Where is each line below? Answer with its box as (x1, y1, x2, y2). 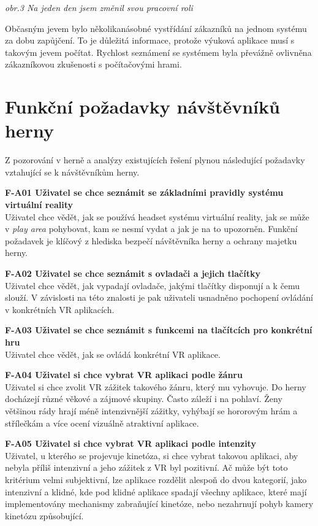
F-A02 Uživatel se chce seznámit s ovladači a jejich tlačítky (5, 267, 260, 280)
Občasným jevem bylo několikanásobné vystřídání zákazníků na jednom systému (5, 21, 307, 34)
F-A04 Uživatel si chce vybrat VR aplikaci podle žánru (5, 368, 243, 381)
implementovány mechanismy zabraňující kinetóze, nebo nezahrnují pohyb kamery (5, 497, 314, 510)
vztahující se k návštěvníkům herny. (5, 165, 140, 178)
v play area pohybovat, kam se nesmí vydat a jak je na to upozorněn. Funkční (5, 222, 298, 235)
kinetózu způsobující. (5, 509, 84, 522)
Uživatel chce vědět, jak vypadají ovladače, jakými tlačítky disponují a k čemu (5, 279, 300, 292)
